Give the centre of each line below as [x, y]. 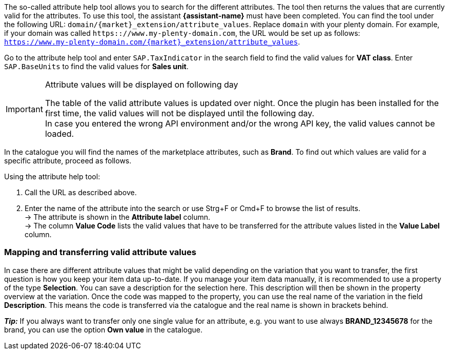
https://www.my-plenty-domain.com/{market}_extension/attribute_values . [152, 42]
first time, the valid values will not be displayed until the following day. [180, 113]
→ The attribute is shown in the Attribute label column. [118, 217]
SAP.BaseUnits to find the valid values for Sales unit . [96, 66]
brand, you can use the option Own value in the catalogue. [104, 329]
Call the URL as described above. [81, 192]
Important [24, 109]
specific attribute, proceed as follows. [68, 161]
